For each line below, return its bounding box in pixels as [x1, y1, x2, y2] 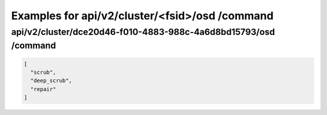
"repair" [30, 85, 56, 93]
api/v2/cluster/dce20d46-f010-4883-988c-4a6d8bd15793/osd [11, 26, 276, 37]
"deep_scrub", [30, 77, 73, 84]
